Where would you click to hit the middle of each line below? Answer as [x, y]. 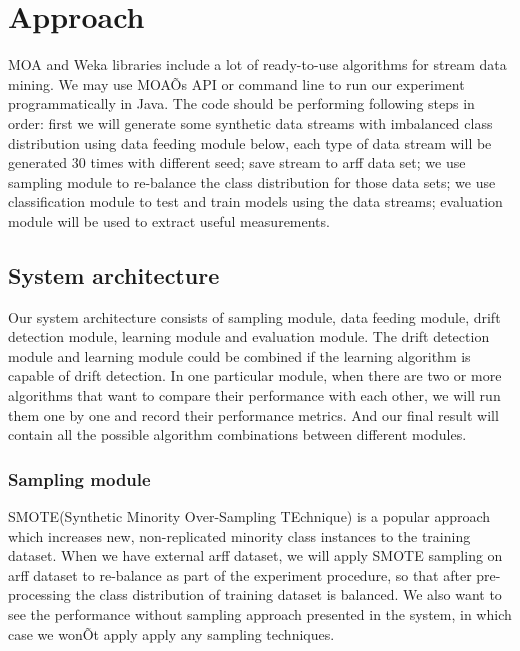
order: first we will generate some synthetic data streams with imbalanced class [250, 122]
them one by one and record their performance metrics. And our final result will [253, 414]
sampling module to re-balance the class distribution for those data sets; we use [252, 181]
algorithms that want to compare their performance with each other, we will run [254, 395]
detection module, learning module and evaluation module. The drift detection [249, 336]
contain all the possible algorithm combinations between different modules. [237, 434]
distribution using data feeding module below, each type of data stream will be [250, 142]
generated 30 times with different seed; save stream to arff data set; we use [237, 162]
